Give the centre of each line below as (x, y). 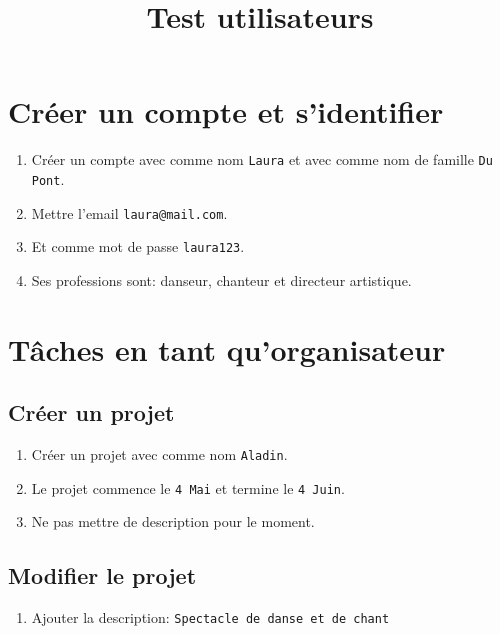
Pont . (48, 178)
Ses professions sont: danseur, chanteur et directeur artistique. (221, 279)
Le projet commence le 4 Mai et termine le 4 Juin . (188, 487)
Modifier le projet (102, 575)
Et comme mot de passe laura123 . (138, 246)
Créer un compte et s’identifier (226, 111)
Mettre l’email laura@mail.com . (129, 212)
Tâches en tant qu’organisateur (227, 348)
